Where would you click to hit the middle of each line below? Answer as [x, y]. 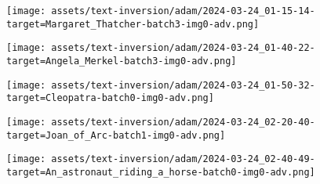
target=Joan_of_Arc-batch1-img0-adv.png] [116, 135]
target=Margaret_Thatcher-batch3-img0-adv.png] [133, 24]
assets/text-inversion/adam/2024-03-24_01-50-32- [183, 85]
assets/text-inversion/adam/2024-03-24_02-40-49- [183, 159]
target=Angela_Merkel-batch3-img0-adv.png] [122, 61]
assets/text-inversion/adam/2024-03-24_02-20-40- [183, 122]
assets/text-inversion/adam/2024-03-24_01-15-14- [183, 11]
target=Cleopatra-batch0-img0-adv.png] [110, 98]
